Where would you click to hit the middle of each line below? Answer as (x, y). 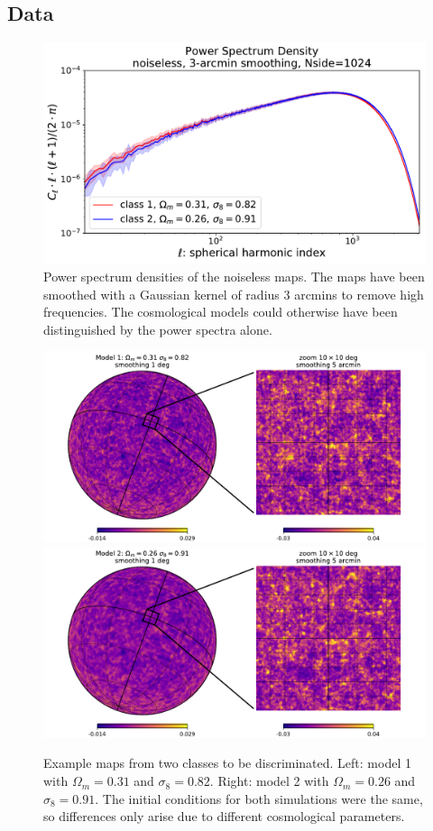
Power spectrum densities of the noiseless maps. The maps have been (234, 276)
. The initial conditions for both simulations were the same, (259, 798)
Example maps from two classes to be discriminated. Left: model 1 (227, 763)
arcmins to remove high (359, 294)
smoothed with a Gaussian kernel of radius (161, 294)
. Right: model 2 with (269, 781)
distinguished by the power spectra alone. (158, 329)
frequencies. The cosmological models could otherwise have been (221, 312)
